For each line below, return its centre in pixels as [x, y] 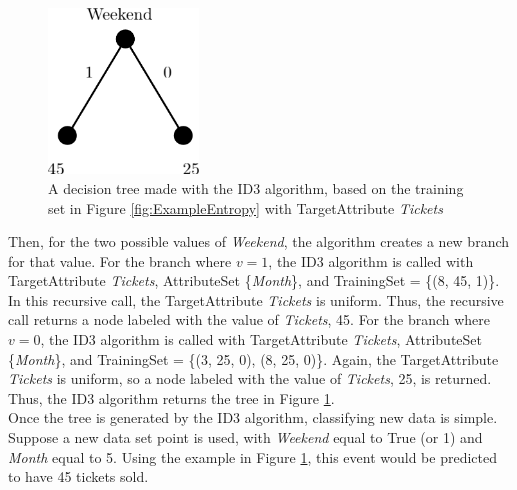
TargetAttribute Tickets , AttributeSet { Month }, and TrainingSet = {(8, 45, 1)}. [254, 280]
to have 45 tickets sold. [78, 476]
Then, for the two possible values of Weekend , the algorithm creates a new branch [259, 241]
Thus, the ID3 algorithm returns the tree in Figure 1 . [171, 397]
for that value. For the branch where [120, 260]
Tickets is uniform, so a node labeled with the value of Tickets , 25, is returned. [250, 378]
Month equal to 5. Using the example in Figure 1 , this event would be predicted [252, 456]
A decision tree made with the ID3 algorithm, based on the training [256, 187]
